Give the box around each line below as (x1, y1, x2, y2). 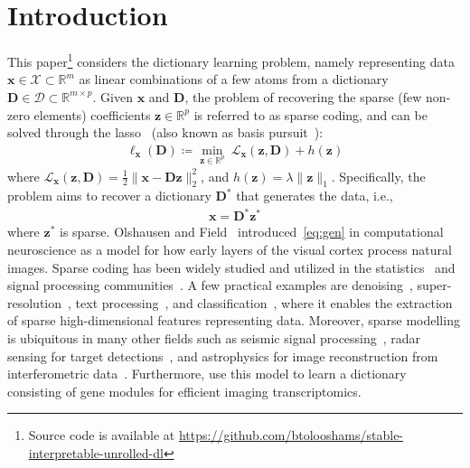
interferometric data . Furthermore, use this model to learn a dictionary (7, 364, 407, 383)
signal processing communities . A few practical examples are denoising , (7, 276, 413, 295)
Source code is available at (28, 426, 175, 445)
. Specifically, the (331, 166, 426, 185)
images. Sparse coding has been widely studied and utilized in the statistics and (7, 257, 456, 276)
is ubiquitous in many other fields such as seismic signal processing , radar (7, 329, 421, 348)
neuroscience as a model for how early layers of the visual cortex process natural (7, 240, 452, 259)
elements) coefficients (33, 105, 151, 124)
